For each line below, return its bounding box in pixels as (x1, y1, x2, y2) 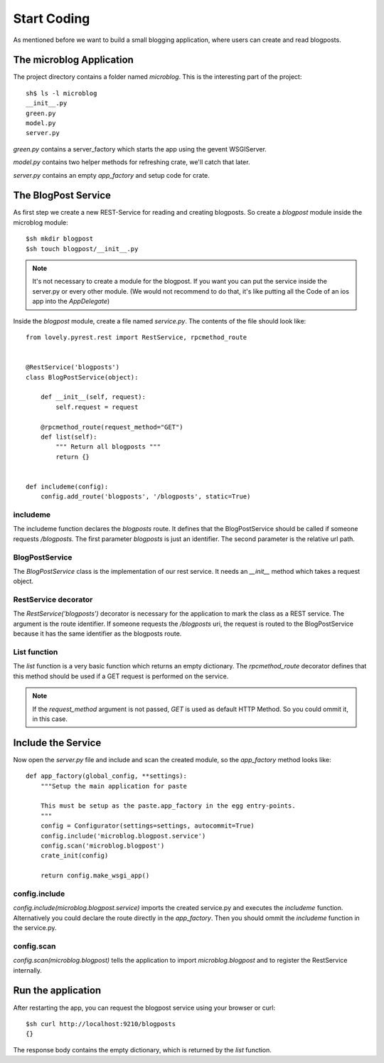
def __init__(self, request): (40, 393, 146, 401)
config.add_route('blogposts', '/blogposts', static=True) (40, 493, 251, 501)
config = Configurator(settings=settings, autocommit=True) (40, 822, 255, 830)
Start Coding (13, 11, 90, 26)
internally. (13, 966, 43, 974)
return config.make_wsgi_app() (40, 872, 150, 880)
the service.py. (13, 924, 57, 932)
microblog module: (13, 218, 69, 227)
